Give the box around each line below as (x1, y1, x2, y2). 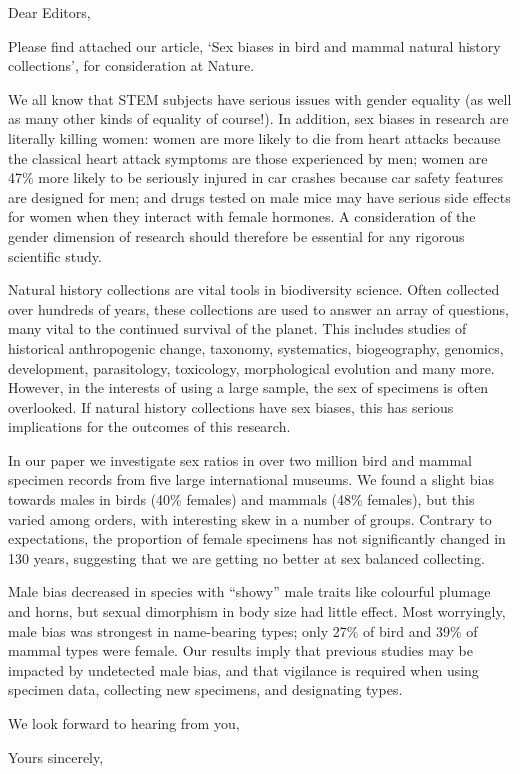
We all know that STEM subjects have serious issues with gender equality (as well (8, 88, 512, 109)
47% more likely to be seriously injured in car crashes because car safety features (8, 167, 504, 188)
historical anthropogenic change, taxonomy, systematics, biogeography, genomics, (8, 337, 504, 358)
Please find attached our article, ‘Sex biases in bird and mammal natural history (8, 35, 501, 56)
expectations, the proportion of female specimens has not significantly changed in (8, 528, 506, 549)
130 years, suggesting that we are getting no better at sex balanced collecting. (8, 547, 485, 568)
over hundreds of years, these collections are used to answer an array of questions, (8, 298, 509, 319)
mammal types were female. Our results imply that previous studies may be (8, 640, 473, 661)
